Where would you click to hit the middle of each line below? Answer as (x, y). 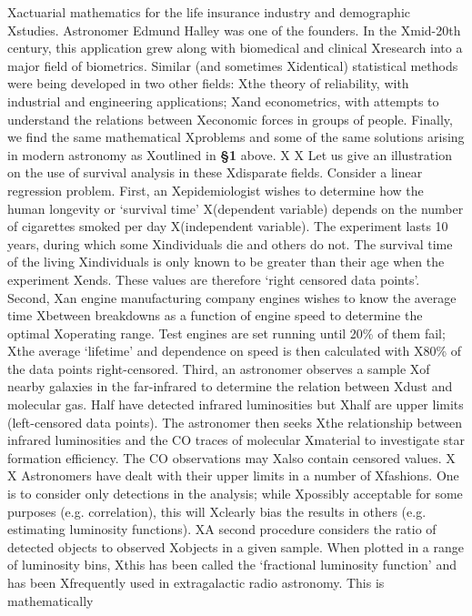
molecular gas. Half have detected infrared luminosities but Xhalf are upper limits (236, 404)
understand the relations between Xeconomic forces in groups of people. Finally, (230, 119)
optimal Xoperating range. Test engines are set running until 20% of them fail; (226, 333)
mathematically (50, 600)
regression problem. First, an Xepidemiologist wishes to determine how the (216, 190)
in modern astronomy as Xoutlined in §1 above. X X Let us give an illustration (230, 154)
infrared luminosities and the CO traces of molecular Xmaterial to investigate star (236, 440)
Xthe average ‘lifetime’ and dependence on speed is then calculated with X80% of (235, 351)
